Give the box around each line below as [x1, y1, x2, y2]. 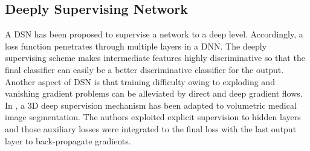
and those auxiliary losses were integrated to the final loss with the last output [5, 122, 297, 135]
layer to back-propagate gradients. [5, 134, 131, 147]
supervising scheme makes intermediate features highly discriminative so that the [5, 51, 305, 64]
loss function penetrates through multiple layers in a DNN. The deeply [5, 39, 267, 52]
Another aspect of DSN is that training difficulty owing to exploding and [5, 75, 275, 88]
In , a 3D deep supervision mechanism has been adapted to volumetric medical [5, 98, 297, 111]
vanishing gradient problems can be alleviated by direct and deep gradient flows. [5, 87, 303, 100]
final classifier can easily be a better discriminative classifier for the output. [5, 63, 284, 75]
